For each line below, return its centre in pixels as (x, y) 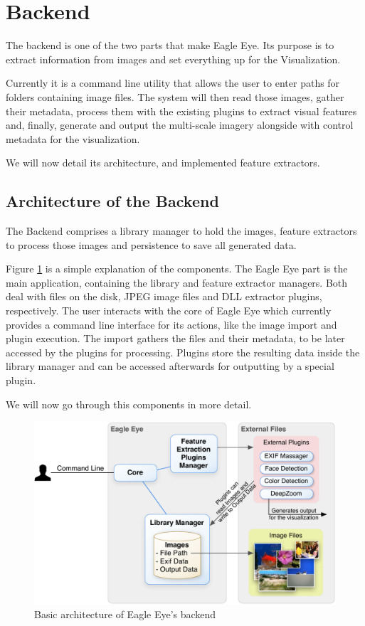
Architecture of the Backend (112, 201)
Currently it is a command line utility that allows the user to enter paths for (173, 83)
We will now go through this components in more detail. (129, 404)
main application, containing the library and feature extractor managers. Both (177, 282)
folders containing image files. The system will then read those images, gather (175, 96)
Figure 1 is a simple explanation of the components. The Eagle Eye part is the (177, 269)
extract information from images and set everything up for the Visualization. (173, 59)
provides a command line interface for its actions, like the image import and (171, 324)
